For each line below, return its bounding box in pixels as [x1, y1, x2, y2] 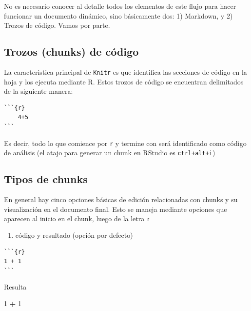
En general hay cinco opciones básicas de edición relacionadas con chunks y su [4, 194, 238, 205]
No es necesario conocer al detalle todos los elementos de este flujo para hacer [4, 1, 236, 11]
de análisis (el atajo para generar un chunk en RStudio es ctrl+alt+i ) [4, 147, 215, 158]
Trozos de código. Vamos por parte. [4, 20, 110, 30]
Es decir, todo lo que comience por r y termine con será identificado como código [4, 138, 247, 148]
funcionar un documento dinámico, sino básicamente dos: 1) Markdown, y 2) [4, 10, 233, 21]
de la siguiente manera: [4, 86, 73, 96]
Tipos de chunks [4, 171, 88, 187]
